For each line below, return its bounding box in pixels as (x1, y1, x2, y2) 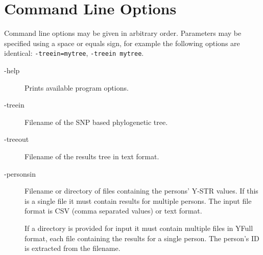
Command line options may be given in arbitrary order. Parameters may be (4, 28, 242, 38)
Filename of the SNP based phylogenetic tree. (25, 116, 168, 127)
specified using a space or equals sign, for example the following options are (4, 37, 240, 48)
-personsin (4, 168, 36, 179)
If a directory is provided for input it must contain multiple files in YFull (25, 222, 253, 233)
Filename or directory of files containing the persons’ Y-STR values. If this (25, 185, 258, 196)
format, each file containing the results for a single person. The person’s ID (25, 232, 259, 243)
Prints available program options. (25, 82, 129, 93)
